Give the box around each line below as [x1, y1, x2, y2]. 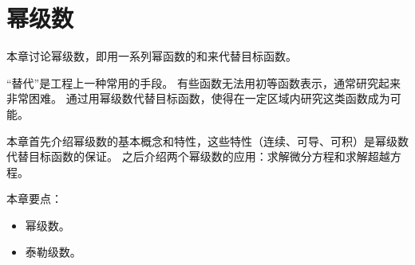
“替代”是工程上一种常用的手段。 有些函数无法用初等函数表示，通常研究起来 [6, 74, 401, 91]
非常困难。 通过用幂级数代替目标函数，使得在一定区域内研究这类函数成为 [6, 90, 390, 107]
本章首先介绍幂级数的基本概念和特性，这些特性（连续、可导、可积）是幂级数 [6, 132, 409, 149]
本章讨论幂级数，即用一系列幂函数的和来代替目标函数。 [6, 48, 297, 64]
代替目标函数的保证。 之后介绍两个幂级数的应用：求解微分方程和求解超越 [6, 148, 390, 165]
